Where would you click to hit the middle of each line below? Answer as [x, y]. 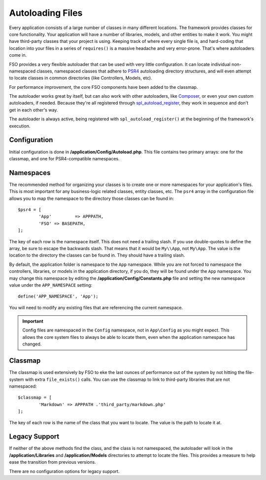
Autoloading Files [46, 13]
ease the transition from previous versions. [52, 462]
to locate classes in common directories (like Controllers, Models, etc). [81, 78]
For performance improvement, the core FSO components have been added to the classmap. [103, 87]
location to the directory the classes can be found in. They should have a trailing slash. [97, 255]
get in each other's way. [33, 110]
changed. [32, 344]
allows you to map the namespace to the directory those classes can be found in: [92, 198]
